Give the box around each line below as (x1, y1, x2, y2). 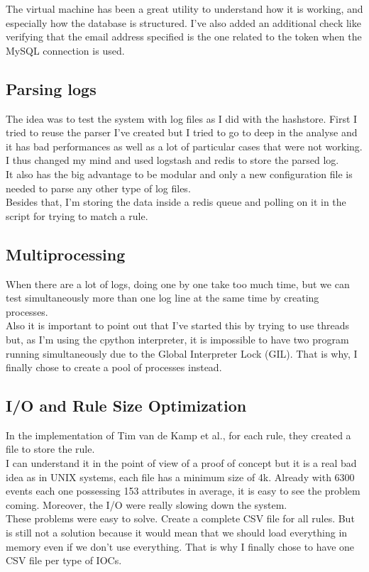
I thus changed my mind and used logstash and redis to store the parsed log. (6, 153, 339, 167)
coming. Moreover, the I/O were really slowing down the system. (6, 497, 287, 512)
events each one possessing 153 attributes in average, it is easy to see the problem (6, 483, 360, 498)
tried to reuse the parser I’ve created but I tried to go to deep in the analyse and (6, 125, 358, 140)
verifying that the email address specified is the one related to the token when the (6, 29, 362, 44)
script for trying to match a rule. (6, 208, 148, 223)
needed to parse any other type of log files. (6, 180, 191, 195)
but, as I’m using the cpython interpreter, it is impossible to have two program (6, 331, 349, 346)
